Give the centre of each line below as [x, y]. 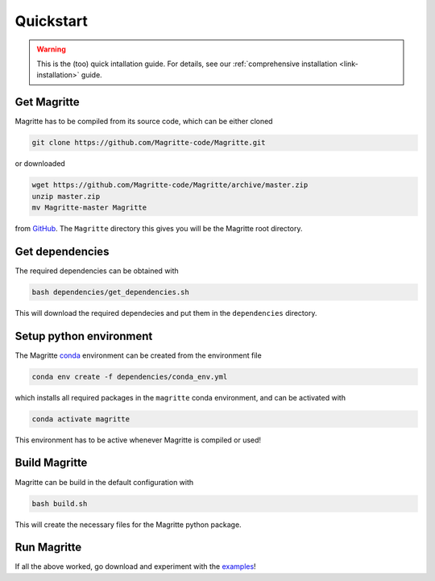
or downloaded [40, 164]
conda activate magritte [81, 419]
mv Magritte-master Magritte [89, 207]
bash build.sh [60, 503]
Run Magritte [48, 548]
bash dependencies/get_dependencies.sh [110, 292]
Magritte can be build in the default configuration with [104, 482]
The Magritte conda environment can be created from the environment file [138, 355]
